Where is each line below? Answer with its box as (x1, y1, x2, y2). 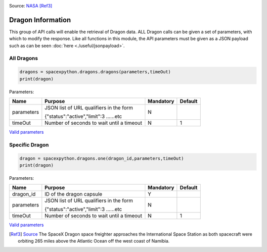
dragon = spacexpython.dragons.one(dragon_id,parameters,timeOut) (19, 155, 184, 161)
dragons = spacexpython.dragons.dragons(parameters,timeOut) (19, 69, 171, 75)
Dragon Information (9, 15, 71, 24)
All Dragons (9, 55, 38, 62)
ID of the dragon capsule (44, 191, 102, 198)
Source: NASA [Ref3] (9, 3, 52, 8)
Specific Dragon (9, 141, 49, 148)
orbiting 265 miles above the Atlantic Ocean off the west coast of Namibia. (18, 238, 170, 244)
